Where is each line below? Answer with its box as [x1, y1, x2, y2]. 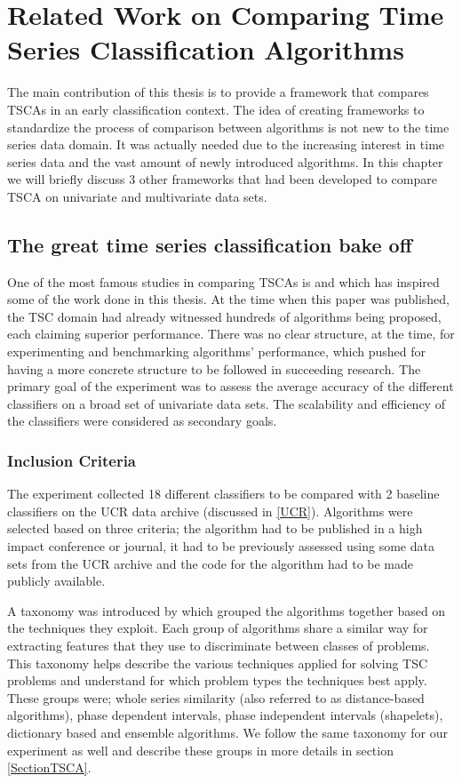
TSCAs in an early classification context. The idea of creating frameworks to [7, 100, 425, 118]
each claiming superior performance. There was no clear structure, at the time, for [7, 324, 455, 343]
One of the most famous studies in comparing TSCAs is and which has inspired [7, 272, 440, 291]
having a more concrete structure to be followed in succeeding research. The [7, 359, 421, 378]
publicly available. [7, 571, 106, 590]
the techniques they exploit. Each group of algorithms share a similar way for [7, 619, 428, 637]
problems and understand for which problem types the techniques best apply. [7, 671, 427, 690]
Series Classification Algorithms [7, 31, 404, 68]
